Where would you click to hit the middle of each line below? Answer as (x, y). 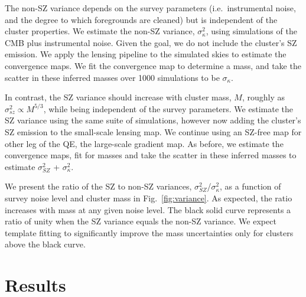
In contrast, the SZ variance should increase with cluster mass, (118, 97)
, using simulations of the (251, 31)
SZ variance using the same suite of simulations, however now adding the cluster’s (153, 120)
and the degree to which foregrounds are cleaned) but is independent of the (141, 19)
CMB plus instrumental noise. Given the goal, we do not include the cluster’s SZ (151, 42)
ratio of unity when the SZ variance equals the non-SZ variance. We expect (141, 221)
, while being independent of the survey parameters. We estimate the (168, 108)
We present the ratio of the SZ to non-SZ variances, (98, 186)
